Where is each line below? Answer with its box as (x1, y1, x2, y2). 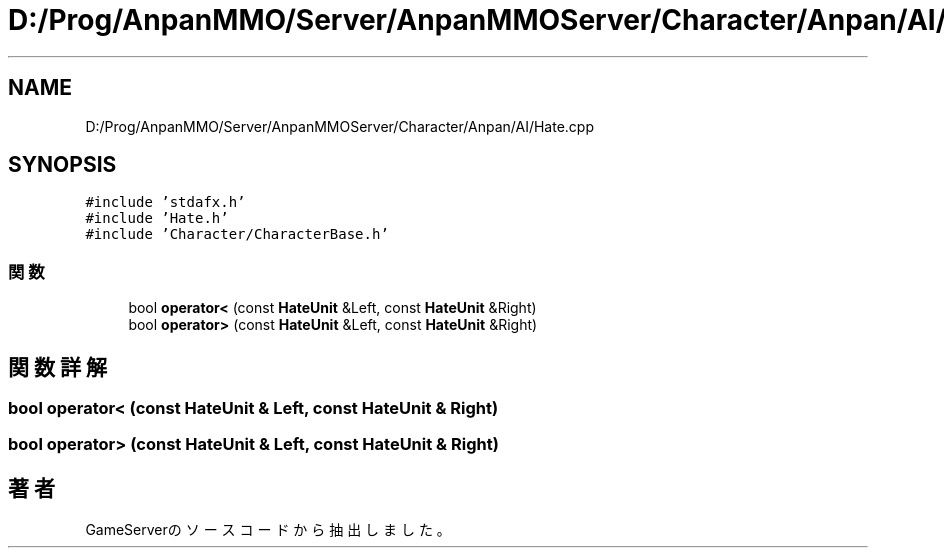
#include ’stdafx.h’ (85, 194, 246, 211)
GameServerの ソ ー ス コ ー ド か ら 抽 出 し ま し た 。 (85, 521, 451, 539)
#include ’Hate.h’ (85, 210, 229, 227)
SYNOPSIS (8, 152, 117, 178)
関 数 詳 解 (8, 354, 107, 380)
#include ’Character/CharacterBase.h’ (85, 226, 389, 243)
